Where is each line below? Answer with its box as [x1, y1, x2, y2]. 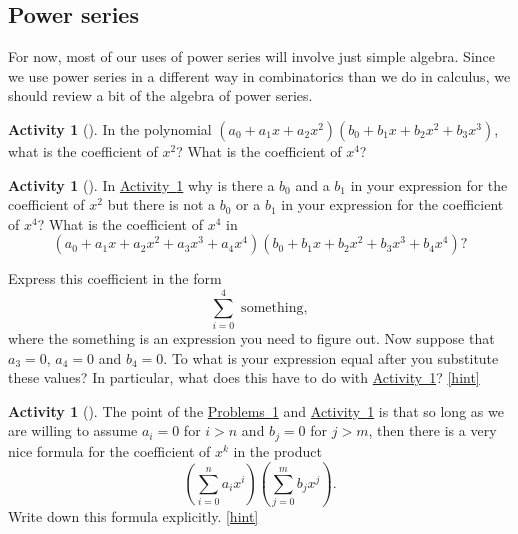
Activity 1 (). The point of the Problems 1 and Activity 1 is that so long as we [8, 400, 504, 421]
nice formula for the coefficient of [8, 440, 211, 461]
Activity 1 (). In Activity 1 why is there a [8, 174, 275, 195]
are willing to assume [8, 420, 138, 441]
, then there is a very [368, 420, 497, 441]
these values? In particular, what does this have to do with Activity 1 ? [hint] [8, 367, 480, 388]
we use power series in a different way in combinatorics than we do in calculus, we [8, 65, 511, 86]
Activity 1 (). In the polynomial [8, 118, 212, 139]
